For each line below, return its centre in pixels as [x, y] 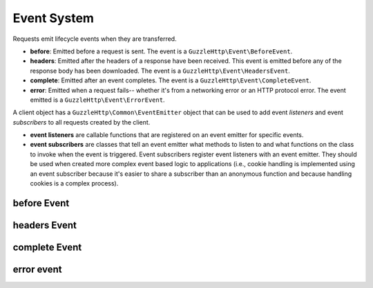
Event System [54, 18]
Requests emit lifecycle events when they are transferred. [95, 39]
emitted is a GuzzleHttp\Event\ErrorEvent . [97, 100]
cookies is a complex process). [74, 183]
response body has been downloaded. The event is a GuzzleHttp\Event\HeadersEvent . [160, 71]
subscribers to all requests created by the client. [82, 122]
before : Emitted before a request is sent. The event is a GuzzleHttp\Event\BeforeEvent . [161, 51]
